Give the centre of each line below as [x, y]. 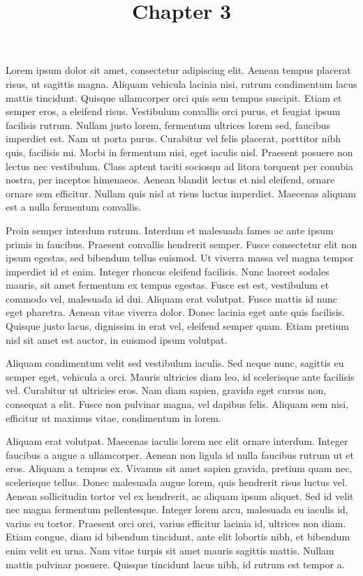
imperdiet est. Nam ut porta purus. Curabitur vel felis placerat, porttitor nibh [173, 138]
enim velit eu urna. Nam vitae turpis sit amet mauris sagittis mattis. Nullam [170, 550]
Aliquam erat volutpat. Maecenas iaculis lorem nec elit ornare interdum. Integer [177, 441]
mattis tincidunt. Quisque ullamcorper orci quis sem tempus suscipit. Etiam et [174, 97]
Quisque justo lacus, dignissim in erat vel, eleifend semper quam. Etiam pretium [177, 326]
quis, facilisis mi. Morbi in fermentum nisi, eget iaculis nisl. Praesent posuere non [179, 152]
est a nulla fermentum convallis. [74, 207]
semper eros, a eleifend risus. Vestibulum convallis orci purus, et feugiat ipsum [173, 111]
